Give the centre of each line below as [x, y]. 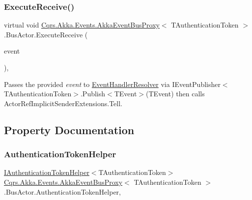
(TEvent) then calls [175, 94]
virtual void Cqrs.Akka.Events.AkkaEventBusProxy [82, 25]
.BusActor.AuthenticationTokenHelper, [62, 191]
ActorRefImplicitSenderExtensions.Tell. [63, 103]
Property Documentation [69, 129]
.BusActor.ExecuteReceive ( [46, 34]
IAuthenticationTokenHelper [47, 172]
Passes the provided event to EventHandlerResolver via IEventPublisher [112, 84]
